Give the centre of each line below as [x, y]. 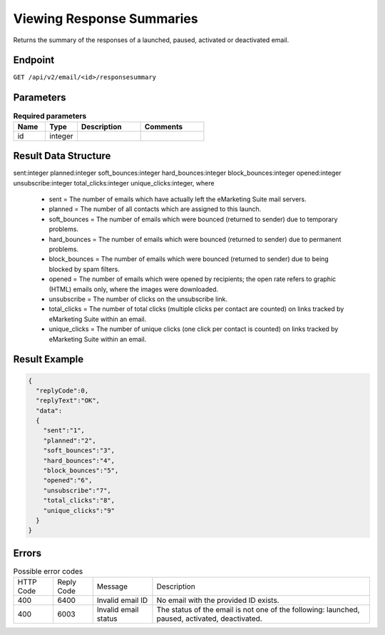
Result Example [48, 359]
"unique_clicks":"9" [79, 510]
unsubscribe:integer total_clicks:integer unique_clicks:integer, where [114, 183]
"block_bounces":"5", [81, 471]
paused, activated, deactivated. [210, 619]
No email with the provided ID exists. [218, 601]
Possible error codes [48, 571]
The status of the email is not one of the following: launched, [258, 610]
